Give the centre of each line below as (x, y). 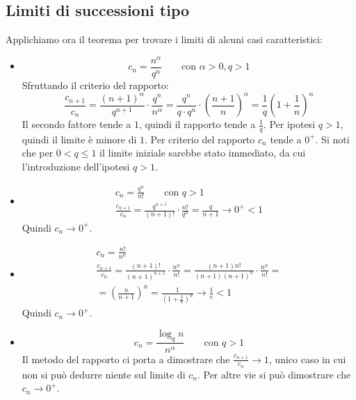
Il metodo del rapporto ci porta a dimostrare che (126, 359)
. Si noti (332, 139)
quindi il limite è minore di (79, 139)
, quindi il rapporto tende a (197, 124)
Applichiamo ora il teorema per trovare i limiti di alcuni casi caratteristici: (164, 39)
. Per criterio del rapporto (200, 139)
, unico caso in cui (307, 359)
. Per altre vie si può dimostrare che (274, 374)
